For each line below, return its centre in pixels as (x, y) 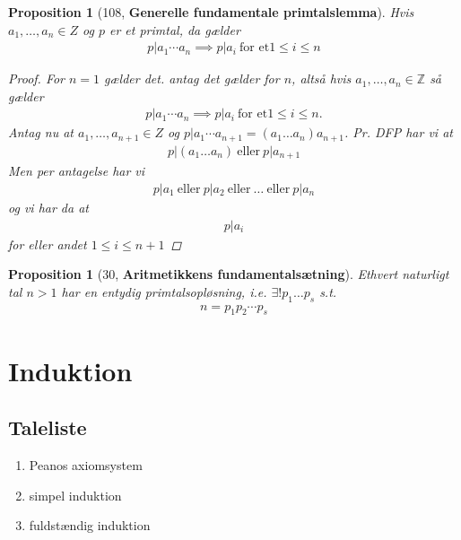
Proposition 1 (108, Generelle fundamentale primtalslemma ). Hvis (211, 12)
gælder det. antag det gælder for (192, 78)
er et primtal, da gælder (174, 29)
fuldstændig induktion (90, 525)
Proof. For (37, 78)
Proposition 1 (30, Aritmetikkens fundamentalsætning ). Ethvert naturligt (229, 274)
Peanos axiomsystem (86, 465)
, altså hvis (322, 78)
